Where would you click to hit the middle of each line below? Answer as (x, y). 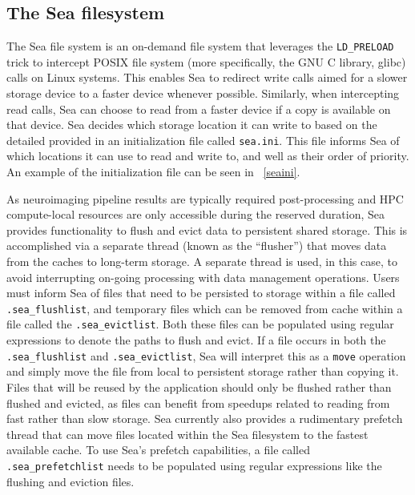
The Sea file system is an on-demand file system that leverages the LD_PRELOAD (200, 46)
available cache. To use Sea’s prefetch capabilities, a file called (159, 450)
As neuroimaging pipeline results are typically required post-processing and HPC (205, 198)
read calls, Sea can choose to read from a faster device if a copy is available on (199, 109)
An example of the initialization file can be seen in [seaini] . (153, 172)
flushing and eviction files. (71, 481)
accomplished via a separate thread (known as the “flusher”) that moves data (197, 245)
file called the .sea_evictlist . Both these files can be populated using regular (200, 324)
